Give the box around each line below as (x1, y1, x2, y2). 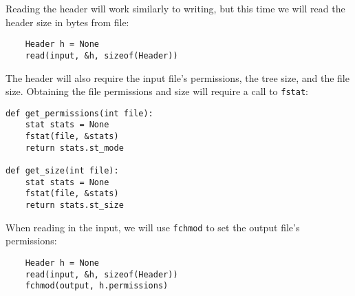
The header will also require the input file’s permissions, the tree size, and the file (6, 70, 349, 85)
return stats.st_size (25, 200, 124, 210)
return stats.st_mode (25, 142, 124, 153)
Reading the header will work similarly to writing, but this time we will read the (6, 1, 345, 15)
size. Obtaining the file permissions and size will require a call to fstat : (6, 84, 308, 98)
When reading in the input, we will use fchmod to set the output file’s (6, 220, 300, 234)
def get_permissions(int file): (6, 108, 153, 118)
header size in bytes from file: (6, 14, 129, 29)
